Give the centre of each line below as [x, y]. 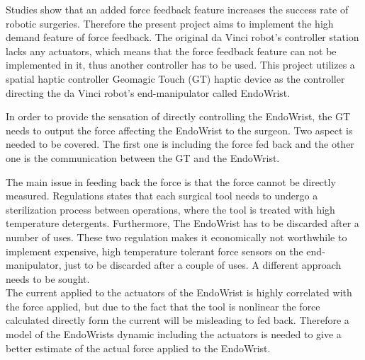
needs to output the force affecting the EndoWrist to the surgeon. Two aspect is [179, 130]
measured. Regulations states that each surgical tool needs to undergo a [162, 196]
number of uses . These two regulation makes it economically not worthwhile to [176, 237]
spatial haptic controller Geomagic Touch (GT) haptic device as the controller [175, 78]
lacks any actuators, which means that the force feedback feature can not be [171, 51]
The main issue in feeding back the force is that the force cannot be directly [171, 181]
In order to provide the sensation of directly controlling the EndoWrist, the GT [178, 116]
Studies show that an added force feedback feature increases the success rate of [177, 9]
